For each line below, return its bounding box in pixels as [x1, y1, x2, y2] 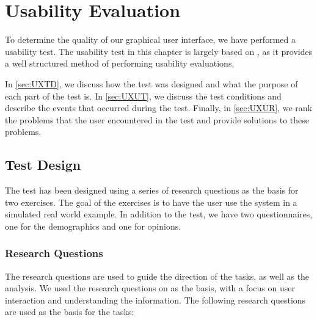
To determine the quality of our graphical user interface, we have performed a [5, 33, 296, 46]
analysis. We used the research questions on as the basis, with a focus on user [5, 282, 295, 294]
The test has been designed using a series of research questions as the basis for [5, 184, 299, 197]
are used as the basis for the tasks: [5, 305, 134, 318]
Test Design [5, 155, 81, 174]
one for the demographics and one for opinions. [5, 219, 181, 232]
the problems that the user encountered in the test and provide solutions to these [5, 113, 309, 126]
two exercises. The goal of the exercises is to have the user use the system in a [5, 195, 297, 208]
